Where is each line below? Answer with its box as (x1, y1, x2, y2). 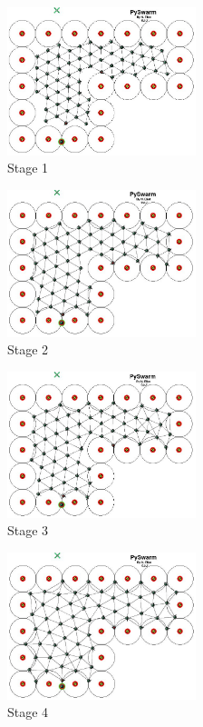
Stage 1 (7, 158, 49, 177)
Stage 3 (7, 521, 49, 540)
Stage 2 (7, 340, 49, 359)
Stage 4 (7, 702, 49, 722)
